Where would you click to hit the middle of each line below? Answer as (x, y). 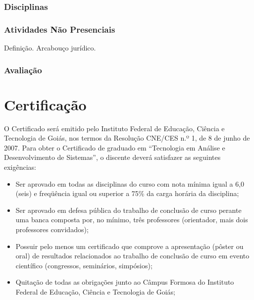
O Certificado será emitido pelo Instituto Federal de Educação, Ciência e (114, 128)
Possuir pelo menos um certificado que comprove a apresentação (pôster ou (129, 246)
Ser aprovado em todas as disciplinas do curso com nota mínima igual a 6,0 (130, 183)
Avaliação (23, 70)
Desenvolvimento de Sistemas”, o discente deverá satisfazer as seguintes (112, 157)
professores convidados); (52, 229)
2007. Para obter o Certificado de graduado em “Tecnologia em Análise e (115, 147)
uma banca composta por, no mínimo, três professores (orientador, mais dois (132, 220)
